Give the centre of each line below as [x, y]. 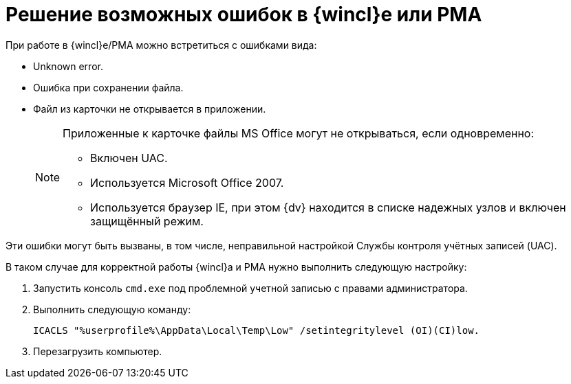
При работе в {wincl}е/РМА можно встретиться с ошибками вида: [161, 45]
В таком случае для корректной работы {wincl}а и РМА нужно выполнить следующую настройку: [236, 267]
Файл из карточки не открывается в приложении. [150, 109]
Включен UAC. [129, 158]
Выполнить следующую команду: [112, 309]
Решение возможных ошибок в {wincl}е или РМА [244, 14]
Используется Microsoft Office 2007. [187, 182]
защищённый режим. [147, 221]
